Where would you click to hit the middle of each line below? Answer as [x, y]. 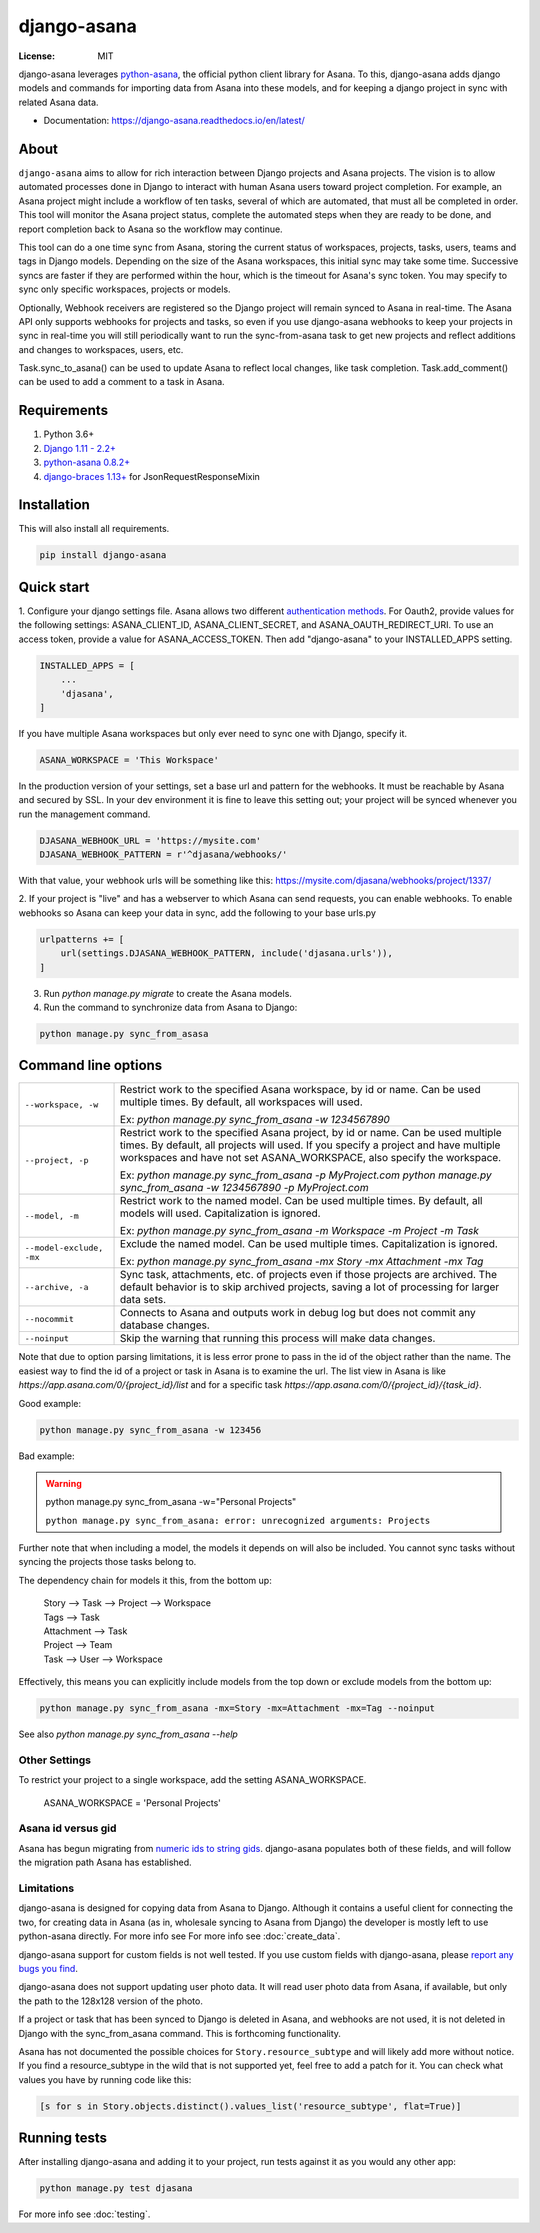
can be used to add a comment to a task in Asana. [121, 382]
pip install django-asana [103, 555]
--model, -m [51, 1215]
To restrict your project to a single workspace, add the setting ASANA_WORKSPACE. [192, 1780]
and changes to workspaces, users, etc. [101, 349]
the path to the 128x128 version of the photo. [111, 2001]
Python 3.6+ [69, 434]
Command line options [90, 1065]
